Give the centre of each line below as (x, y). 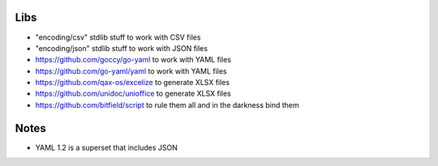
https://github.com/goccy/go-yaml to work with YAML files (133, 60)
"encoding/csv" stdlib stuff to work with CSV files (118, 37)
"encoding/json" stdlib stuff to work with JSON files (122, 48)
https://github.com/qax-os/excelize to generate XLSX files (133, 83)
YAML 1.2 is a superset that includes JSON (106, 147)
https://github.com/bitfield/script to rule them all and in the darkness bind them (167, 104)
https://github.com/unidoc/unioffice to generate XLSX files (133, 94)
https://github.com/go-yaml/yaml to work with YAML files (131, 71)
